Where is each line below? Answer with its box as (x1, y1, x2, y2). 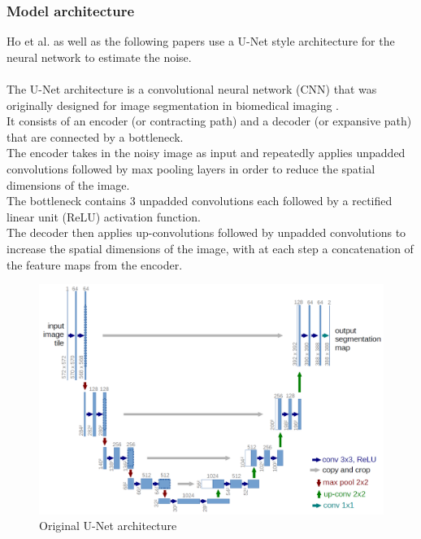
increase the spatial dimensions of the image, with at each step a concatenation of (7, 239, 414, 256)
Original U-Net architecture (39, 517, 177, 534)
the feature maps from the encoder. (7, 256, 183, 273)
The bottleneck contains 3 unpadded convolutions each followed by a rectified (7, 192, 393, 209)
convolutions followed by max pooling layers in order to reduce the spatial (7, 160, 375, 177)
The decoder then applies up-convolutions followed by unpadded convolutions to (7, 224, 406, 241)
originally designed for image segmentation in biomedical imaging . (7, 96, 339, 113)
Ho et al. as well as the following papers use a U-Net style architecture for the (7, 33, 395, 50)
